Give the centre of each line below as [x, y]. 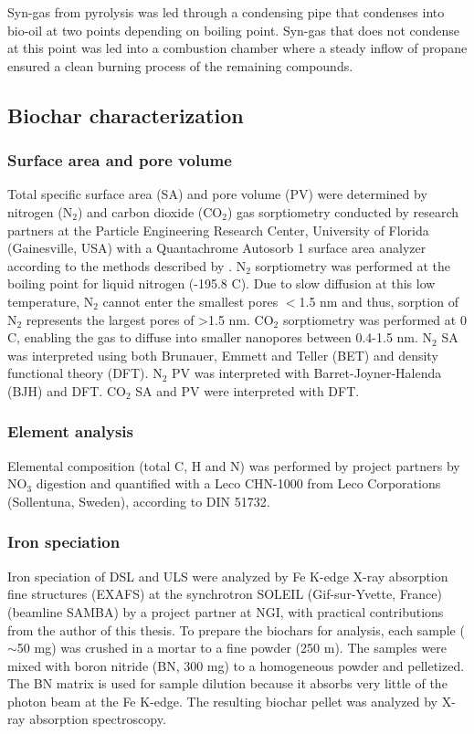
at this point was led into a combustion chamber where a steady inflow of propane [237, 48]
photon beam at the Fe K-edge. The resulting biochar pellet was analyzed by [222, 701]
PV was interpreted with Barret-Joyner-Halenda [306, 373]
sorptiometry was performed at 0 [374, 319]
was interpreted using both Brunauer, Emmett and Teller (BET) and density [223, 355]
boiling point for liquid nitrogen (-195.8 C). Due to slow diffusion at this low [221, 283]
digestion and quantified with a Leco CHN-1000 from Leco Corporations [238, 483]
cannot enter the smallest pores [190, 301]
